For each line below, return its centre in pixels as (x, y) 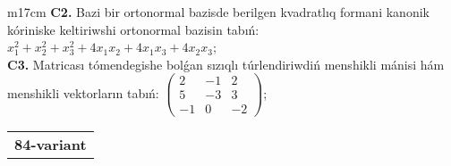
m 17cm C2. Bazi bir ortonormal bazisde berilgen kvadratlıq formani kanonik (218, 12)
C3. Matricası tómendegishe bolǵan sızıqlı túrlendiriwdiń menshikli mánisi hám (226, 64)
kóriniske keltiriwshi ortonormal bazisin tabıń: (133, 29)
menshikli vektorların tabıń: (83, 92)
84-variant (51, 144)
